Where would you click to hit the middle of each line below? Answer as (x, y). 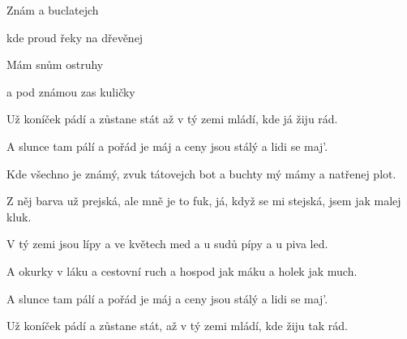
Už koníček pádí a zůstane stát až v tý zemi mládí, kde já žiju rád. (172, 119)
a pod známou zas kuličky (71, 91)
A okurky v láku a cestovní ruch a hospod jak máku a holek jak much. (182, 270)
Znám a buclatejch (53, 10)
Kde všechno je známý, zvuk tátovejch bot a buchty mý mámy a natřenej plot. (201, 173)
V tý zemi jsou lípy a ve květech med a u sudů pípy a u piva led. (167, 244)
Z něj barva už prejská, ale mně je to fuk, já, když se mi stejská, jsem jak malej (204, 201)
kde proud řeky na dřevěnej (75, 37)
